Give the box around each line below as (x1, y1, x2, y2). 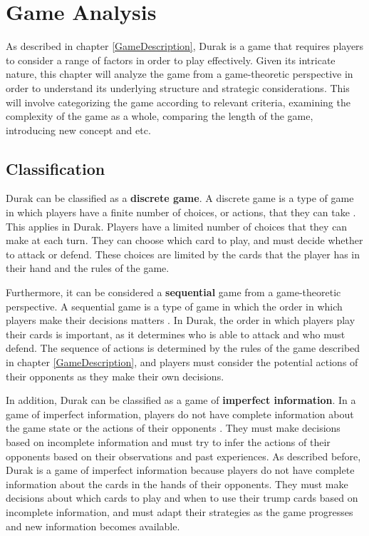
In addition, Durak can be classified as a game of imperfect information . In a (6, 393, 356, 408)
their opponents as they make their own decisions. (6, 368, 224, 383)
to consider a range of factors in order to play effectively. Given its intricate (6, 52, 336, 67)
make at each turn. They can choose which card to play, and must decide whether (6, 233, 363, 248)
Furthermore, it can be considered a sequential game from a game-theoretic (6, 285, 341, 300)
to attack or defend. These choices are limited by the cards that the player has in (6, 246, 360, 261)
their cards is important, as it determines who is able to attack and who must (6, 326, 345, 341)
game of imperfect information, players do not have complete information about (6, 406, 354, 421)
